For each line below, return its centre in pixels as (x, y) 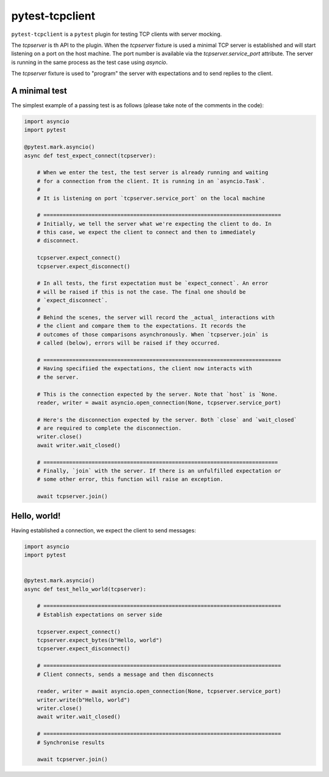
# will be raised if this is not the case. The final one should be (141, 292)
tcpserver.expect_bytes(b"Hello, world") (100, 640)
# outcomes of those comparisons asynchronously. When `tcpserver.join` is (153, 334)
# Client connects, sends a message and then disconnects (125, 674)
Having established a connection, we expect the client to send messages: (104, 530)
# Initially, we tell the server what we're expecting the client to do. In (154, 223)
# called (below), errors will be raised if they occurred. (129, 343)
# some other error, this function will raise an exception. (130, 479)
